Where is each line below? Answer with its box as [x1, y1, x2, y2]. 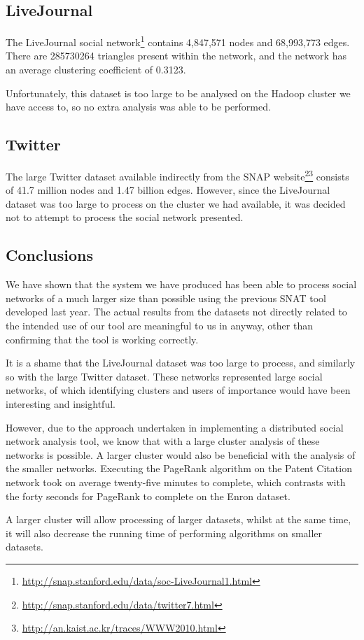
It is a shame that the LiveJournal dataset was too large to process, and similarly [6, 355, 356, 370]
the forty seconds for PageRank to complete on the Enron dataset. [6, 488, 290, 503]
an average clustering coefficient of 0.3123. [6, 62, 186, 77]
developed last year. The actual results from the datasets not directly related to [6, 304, 347, 319]
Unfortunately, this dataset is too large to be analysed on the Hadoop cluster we [6, 85, 351, 100]
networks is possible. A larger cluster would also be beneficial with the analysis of [6, 447, 356, 462]
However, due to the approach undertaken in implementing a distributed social [6, 420, 344, 434]
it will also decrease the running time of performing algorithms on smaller [6, 525, 323, 540]
